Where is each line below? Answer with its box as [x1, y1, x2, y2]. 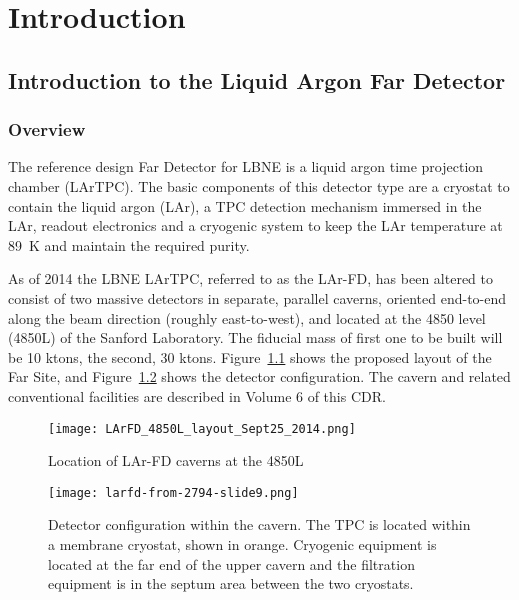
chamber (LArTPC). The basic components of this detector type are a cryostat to [8, 175, 510, 196]
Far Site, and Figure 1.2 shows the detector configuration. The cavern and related [8, 366, 511, 387]
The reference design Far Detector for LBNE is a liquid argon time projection [8, 156, 484, 177]
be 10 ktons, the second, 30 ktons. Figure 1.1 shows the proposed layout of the [8, 346, 492, 367]
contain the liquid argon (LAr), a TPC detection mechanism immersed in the [8, 195, 482, 216]
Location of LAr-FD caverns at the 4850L [48, 450, 304, 471]
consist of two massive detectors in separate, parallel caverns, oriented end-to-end [8, 287, 507, 308]
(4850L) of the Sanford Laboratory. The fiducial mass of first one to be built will [8, 327, 503, 348]
